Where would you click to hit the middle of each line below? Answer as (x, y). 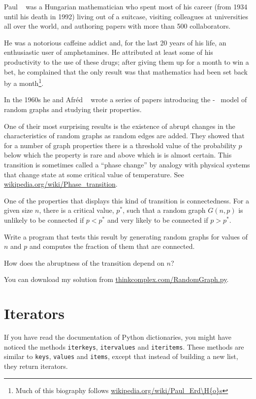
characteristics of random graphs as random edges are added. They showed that (124, 136)
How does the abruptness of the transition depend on (84, 262)
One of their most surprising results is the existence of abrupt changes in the (120, 126)
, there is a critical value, (77, 210)
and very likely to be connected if (158, 219)
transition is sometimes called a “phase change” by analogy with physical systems (127, 164)
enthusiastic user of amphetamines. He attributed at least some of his (109, 52)
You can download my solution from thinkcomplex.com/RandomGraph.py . (116, 279)
